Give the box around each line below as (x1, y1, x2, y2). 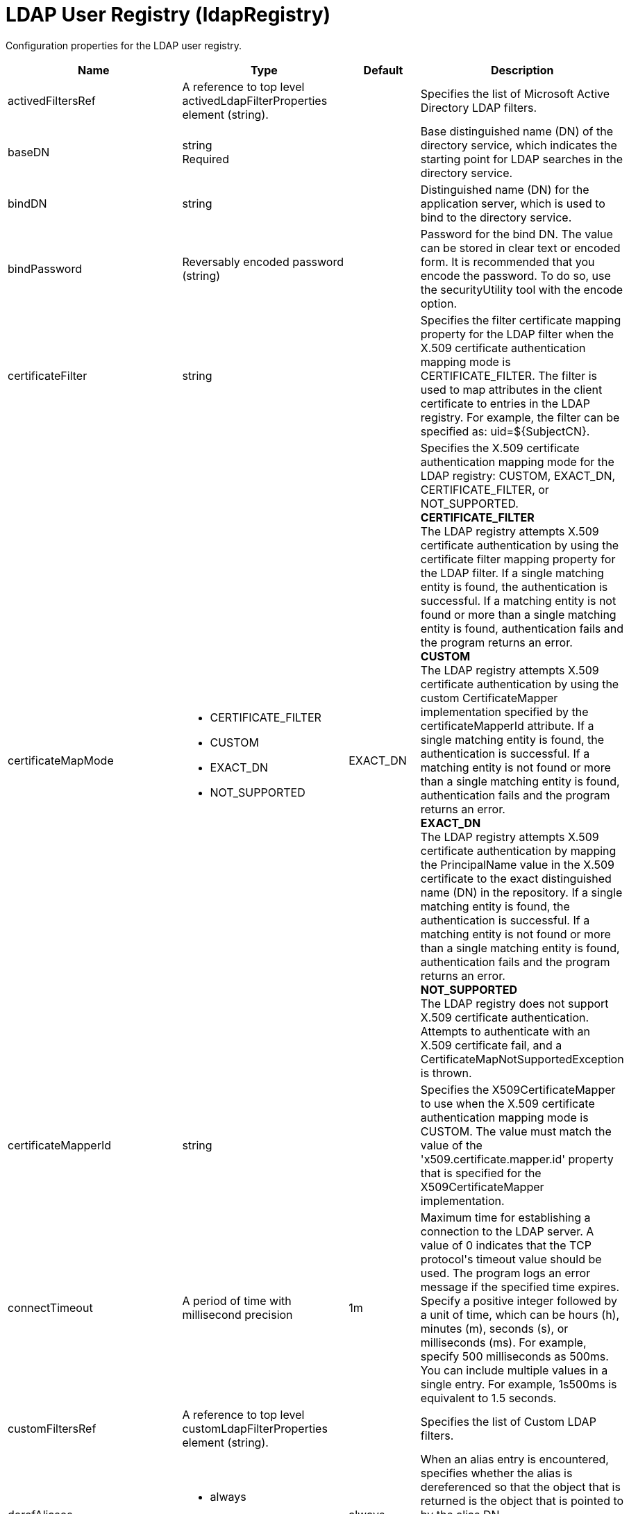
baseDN (8, 144, 50, 159)
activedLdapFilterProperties (182, 93, 328, 108)
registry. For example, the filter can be (420, 410, 620, 424)
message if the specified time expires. (420, 1279, 619, 1294)
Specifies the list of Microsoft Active (420, 86, 610, 101)
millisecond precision (182, 1307, 293, 1322)
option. (420, 296, 457, 310)
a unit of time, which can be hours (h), (420, 1307, 620, 1322)
